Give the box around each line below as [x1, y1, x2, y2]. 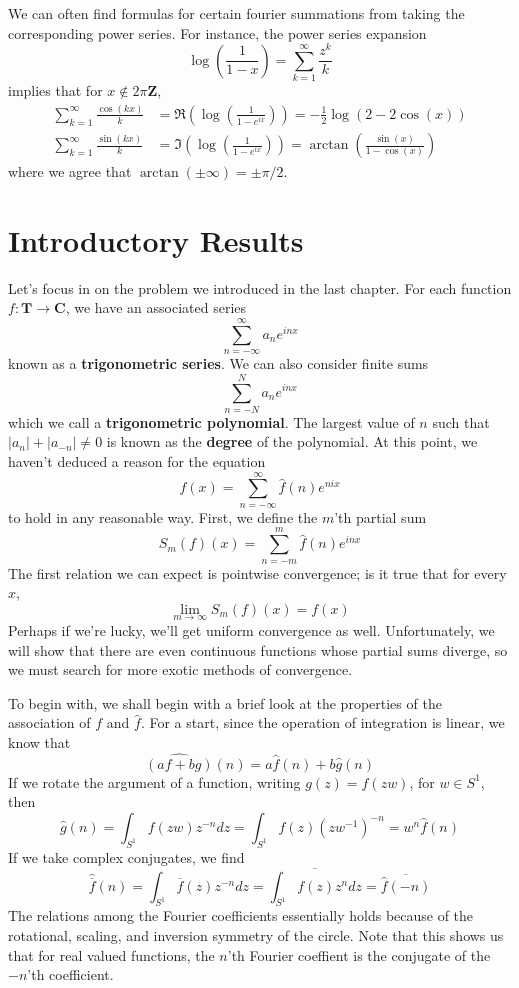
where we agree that [8, 161, 132, 182]
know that [8, 731, 71, 752]
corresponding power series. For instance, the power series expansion [8, 22, 427, 43]
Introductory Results [8, 219, 304, 260]
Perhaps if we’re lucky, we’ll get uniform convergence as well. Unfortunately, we [8, 620, 495, 640]
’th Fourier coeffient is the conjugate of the [227, 944, 491, 965]
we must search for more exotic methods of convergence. [8, 659, 353, 680]
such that [432, 411, 490, 432]
